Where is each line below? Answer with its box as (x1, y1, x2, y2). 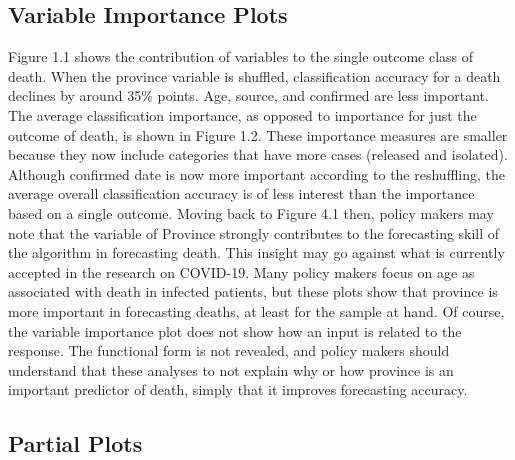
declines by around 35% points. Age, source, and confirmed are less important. (8, 85, 489, 106)
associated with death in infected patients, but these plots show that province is (8, 281, 498, 302)
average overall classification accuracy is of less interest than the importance (8, 183, 475, 204)
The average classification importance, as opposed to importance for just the (8, 104, 477, 125)
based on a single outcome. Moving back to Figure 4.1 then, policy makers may (8, 202, 494, 223)
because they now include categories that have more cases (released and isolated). (8, 144, 508, 165)
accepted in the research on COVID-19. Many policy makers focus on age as (8, 261, 475, 282)
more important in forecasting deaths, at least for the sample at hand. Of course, (8, 300, 505, 321)
